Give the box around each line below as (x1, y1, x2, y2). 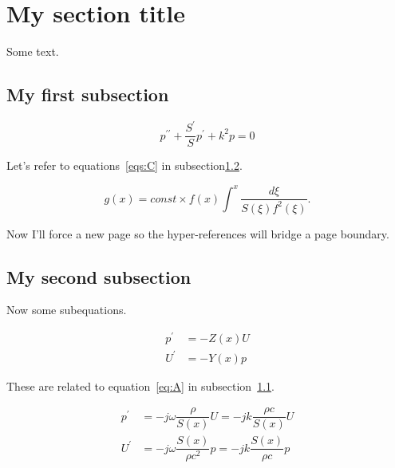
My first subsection (6, 82, 169, 107)
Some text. (6, 43, 59, 60)
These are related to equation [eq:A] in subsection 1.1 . (6, 377, 275, 394)
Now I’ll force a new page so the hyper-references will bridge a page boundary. (6, 225, 389, 242)
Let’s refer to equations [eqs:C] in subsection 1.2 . (6, 157, 243, 174)
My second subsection (6, 264, 192, 289)
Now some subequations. (6, 301, 127, 318)
